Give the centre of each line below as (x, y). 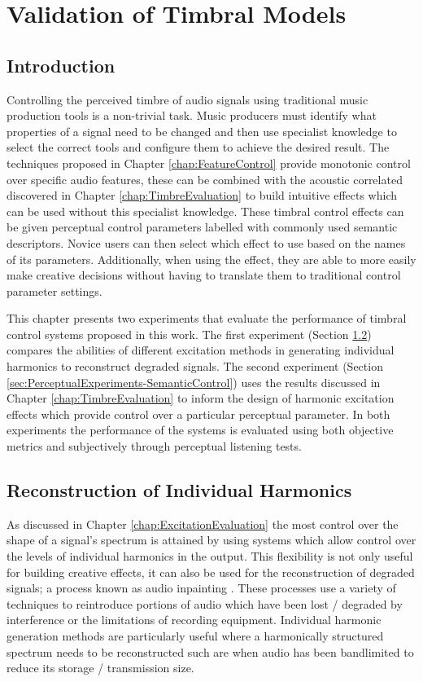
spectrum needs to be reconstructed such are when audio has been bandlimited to (210, 651)
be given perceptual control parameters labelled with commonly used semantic (202, 227)
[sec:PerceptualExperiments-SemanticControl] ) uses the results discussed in (194, 382)
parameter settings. (55, 290)
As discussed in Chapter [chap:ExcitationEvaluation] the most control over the (203, 524)
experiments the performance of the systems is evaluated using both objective (200, 430)
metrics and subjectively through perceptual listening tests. (154, 446)
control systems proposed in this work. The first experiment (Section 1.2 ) (189, 334)
